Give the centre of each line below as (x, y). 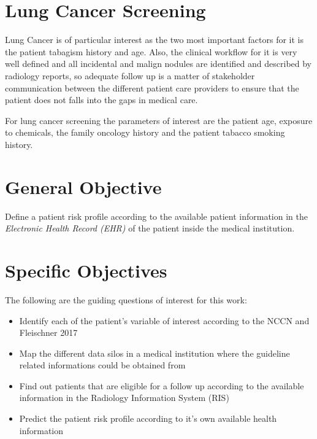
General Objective (83, 186)
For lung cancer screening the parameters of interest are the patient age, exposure (159, 120)
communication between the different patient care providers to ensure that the (152, 87)
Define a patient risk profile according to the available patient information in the (156, 216)
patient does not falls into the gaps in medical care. (101, 100)
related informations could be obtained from (102, 365)
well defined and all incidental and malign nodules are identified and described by (158, 64)
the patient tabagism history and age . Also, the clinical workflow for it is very (151, 51)
